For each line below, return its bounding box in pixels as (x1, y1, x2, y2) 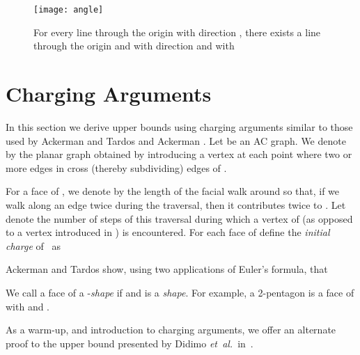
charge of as (6, 238, 61, 253)
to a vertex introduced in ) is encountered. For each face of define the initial (6, 225, 330, 239)
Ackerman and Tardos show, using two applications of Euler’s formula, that (6, 262, 328, 276)
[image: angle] (33, 5, 104, 15)
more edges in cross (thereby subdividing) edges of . (6, 160, 227, 175)
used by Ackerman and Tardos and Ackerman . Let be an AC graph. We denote (6, 133, 346, 148)
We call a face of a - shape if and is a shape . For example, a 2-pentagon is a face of (6, 285, 354, 299)
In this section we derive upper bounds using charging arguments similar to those (6, 119, 353, 134)
